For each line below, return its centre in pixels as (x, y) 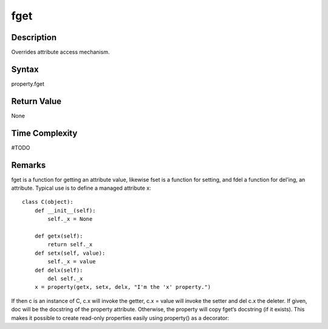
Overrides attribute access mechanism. (60, 52)
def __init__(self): (65, 210)
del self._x (65, 279)
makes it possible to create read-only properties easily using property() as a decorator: (120, 318)
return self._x (70, 244)
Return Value (36, 101)
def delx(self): (59, 270)
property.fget (28, 84)
